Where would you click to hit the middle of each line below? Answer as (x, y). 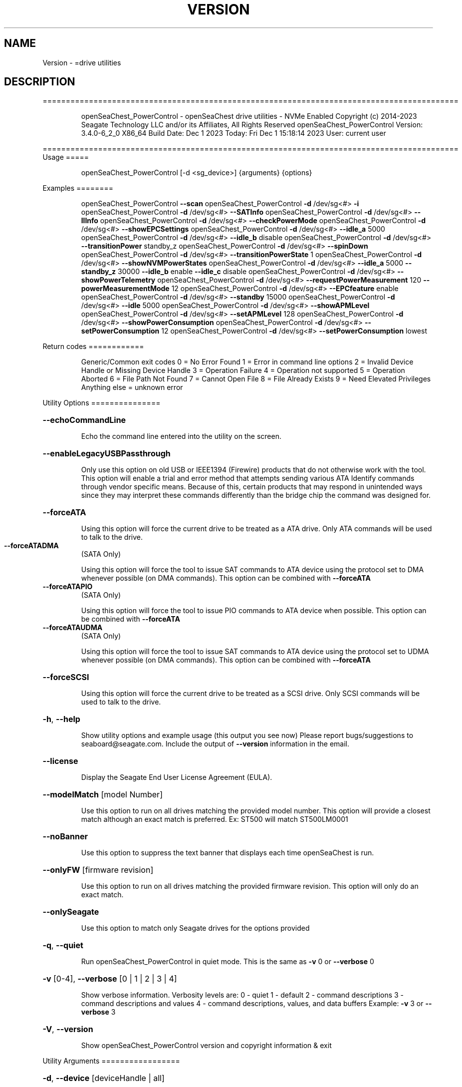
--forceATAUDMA (73, 628)
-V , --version (68, 1029)
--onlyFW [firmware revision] (98, 870)
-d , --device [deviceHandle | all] (104, 1078)
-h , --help (61, 719)
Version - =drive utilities (82, 62)
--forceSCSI (66, 677)
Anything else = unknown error (132, 387)
